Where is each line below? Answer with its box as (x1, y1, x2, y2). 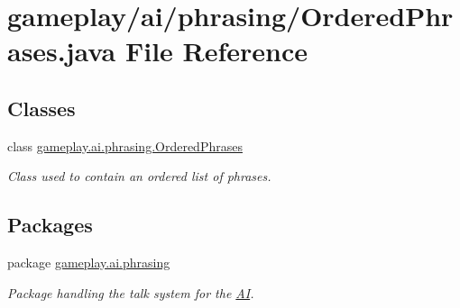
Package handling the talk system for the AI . (7, 283, 254, 302)
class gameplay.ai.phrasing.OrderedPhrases (7, 136, 243, 155)
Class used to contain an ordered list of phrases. (7, 167, 271, 186)
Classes (7, 94, 76, 122)
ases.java (7, 32, 116, 69)
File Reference (124, 32, 308, 69)
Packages (7, 211, 93, 239)
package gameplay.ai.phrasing (7, 253, 170, 272)
